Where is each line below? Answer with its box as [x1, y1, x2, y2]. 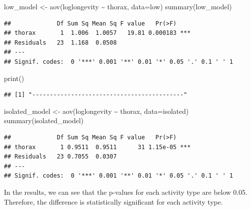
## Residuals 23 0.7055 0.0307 [4, 153, 117, 160]
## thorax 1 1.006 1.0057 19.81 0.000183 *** [4, 29, 191, 37]
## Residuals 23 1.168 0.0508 [4, 39, 117, 46]
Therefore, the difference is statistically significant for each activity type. [4, 196, 223, 207]
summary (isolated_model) [4, 115, 84, 126]
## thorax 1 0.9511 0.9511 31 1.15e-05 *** [4, 143, 191, 151]
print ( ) [4, 73, 24, 83]
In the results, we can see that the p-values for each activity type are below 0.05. [4, 186, 248, 197]
